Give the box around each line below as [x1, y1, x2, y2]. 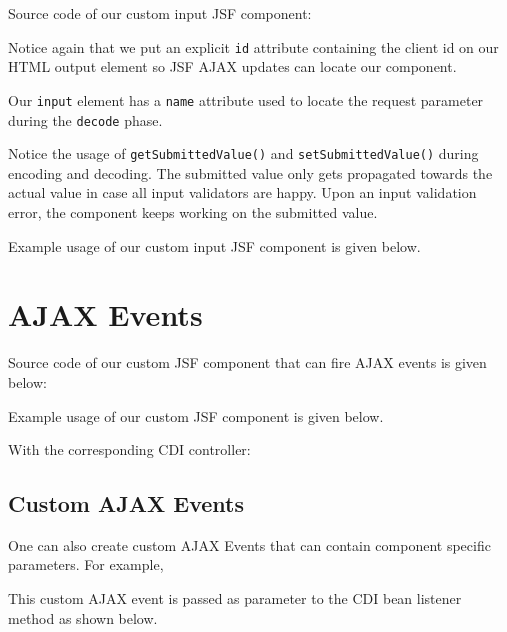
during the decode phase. [8, 109, 163, 130]
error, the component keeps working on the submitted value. [8, 202, 378, 222]
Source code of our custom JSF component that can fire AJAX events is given [8, 352, 487, 373]
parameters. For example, [8, 554, 164, 575]
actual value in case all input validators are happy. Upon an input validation [8, 182, 477, 203]
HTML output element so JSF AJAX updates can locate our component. [8, 56, 457, 77]
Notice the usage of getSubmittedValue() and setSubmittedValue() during [8, 143, 479, 164]
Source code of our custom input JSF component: [8, 3, 312, 23]
